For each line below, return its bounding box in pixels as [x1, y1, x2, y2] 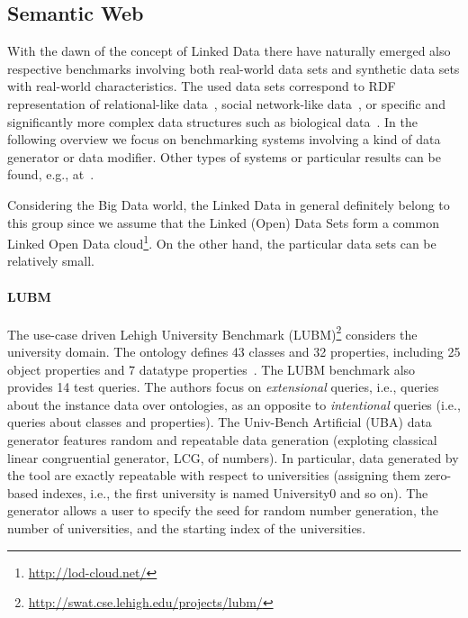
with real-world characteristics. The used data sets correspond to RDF [7, 77, 396, 95]
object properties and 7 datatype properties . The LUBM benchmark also [7, 359, 416, 378]
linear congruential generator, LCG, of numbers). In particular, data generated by [7, 448, 459, 467]
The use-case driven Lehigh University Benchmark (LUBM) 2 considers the [7, 322, 418, 343]
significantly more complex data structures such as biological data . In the [7, 112, 418, 131]
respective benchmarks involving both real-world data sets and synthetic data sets [7, 59, 460, 77]
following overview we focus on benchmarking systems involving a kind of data [7, 130, 441, 149]
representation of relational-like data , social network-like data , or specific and [7, 94, 445, 113]
